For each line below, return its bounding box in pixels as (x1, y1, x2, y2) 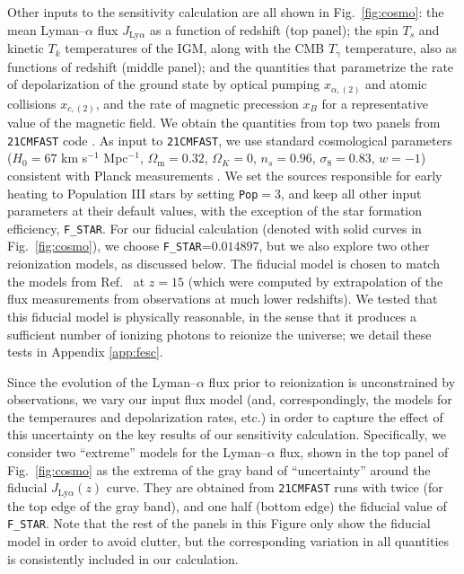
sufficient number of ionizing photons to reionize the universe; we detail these (7, 324, 432, 343)
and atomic (365, 75, 427, 93)
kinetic (7, 39, 44, 57)
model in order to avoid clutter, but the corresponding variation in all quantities (7, 531, 449, 550)
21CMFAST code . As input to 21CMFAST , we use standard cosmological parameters (7, 130, 452, 149)
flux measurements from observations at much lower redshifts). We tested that (7, 289, 438, 308)
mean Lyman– (7, 20, 85, 39)
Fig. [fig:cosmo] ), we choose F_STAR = (7, 236, 212, 255)
